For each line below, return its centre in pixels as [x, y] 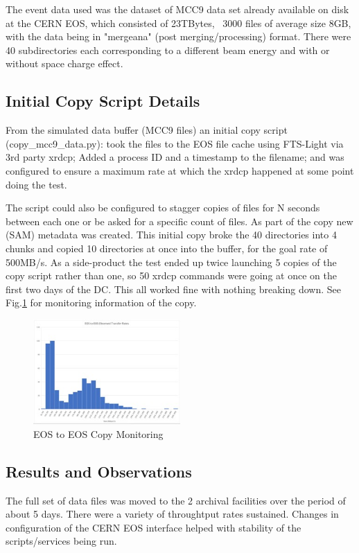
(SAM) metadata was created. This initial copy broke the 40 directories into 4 [171, 235]
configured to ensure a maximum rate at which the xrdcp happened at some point [180, 170]
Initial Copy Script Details [103, 101]
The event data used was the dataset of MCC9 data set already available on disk [177, 9]
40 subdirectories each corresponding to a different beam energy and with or [168, 50]
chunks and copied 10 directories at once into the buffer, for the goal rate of [167, 248]
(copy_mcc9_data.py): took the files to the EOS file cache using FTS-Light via [175, 143]
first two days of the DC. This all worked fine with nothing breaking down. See [173, 289]
